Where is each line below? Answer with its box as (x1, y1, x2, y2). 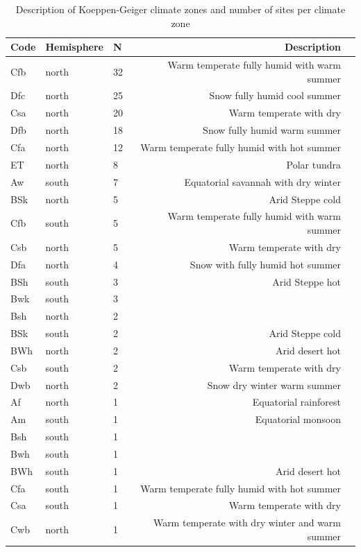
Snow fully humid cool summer (209, 88, 341, 103)
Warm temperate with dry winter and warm (153, 515, 341, 530)
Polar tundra (286, 157, 341, 171)
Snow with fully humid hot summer (190, 257, 341, 271)
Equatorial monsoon (255, 412, 341, 426)
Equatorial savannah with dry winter (184, 174, 341, 189)
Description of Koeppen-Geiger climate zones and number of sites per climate (15, 2, 346, 16)
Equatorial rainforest (252, 395, 341, 409)
